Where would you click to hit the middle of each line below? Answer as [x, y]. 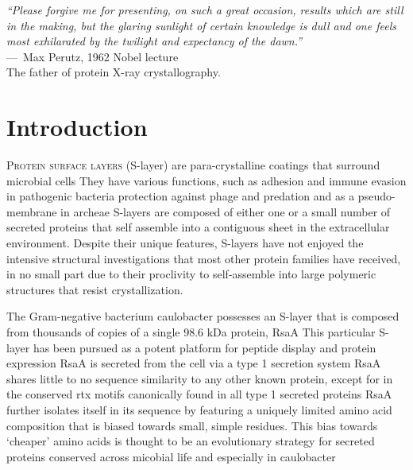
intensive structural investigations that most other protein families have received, [204, 258]
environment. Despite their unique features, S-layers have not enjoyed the [185, 243]
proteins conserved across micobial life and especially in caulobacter [171, 456]
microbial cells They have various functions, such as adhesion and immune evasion [206, 180]
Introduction [77, 127]
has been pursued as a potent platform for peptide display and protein [205, 347]
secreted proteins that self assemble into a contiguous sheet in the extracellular [198, 227]
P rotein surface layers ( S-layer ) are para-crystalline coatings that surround [193, 165]
